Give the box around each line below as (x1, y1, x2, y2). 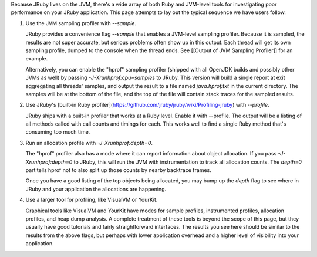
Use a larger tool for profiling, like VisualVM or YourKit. (25, 197, 158, 204)
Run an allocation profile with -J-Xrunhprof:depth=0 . (25, 139, 153, 146)
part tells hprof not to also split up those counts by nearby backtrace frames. (25, 167, 211, 174)
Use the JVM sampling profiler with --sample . (25, 19, 136, 26)
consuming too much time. (25, 128, 90, 136)
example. (25, 55, 48, 62)
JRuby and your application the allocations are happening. (25, 185, 167, 192)
